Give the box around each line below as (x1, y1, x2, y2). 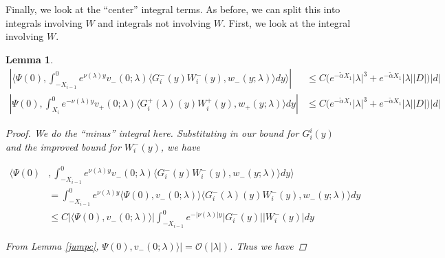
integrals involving (6, 15, 83, 30)
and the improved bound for (6, 140, 121, 154)
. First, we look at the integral (223, 15, 351, 30)
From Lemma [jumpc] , (6, 238, 99, 252)
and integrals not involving (98, 15, 211, 30)
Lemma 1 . (6, 52, 54, 66)
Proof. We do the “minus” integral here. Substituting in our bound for (6, 126, 299, 140)
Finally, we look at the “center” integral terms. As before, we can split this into (6, 2, 340, 16)
